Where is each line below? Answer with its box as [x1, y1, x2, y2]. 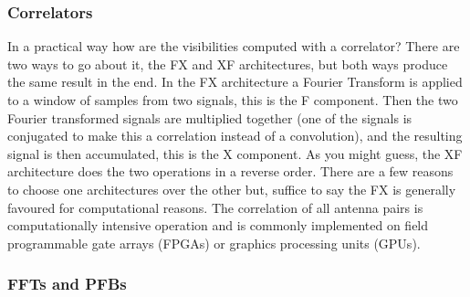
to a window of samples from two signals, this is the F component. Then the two [7, 90, 458, 109]
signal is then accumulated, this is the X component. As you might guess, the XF [7, 143, 463, 163]
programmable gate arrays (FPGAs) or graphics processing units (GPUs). [7, 233, 421, 252]
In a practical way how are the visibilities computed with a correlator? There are [7, 37, 460, 56]
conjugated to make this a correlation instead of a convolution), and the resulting [7, 126, 463, 145]
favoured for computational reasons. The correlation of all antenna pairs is [7, 197, 423, 217]
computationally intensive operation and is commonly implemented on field [7, 216, 429, 235]
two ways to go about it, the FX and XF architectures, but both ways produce [7, 54, 448, 73]
